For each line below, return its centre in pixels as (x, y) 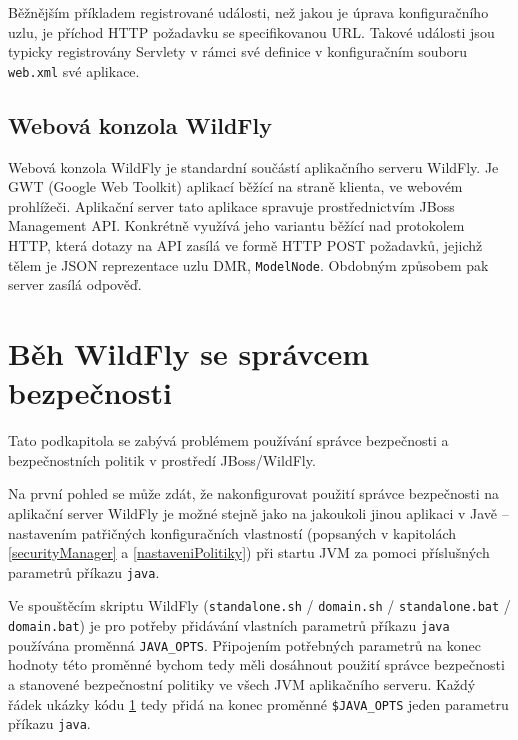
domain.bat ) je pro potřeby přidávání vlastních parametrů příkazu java (229, 625)
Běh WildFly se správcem (189, 353)
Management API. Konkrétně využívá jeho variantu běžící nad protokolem (236, 225)
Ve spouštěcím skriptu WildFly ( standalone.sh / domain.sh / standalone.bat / (259, 605)
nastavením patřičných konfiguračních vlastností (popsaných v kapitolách (232, 532)
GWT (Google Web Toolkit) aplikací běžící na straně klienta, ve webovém (235, 186)
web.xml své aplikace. (74, 70)
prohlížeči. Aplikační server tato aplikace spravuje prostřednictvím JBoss (231, 205)
